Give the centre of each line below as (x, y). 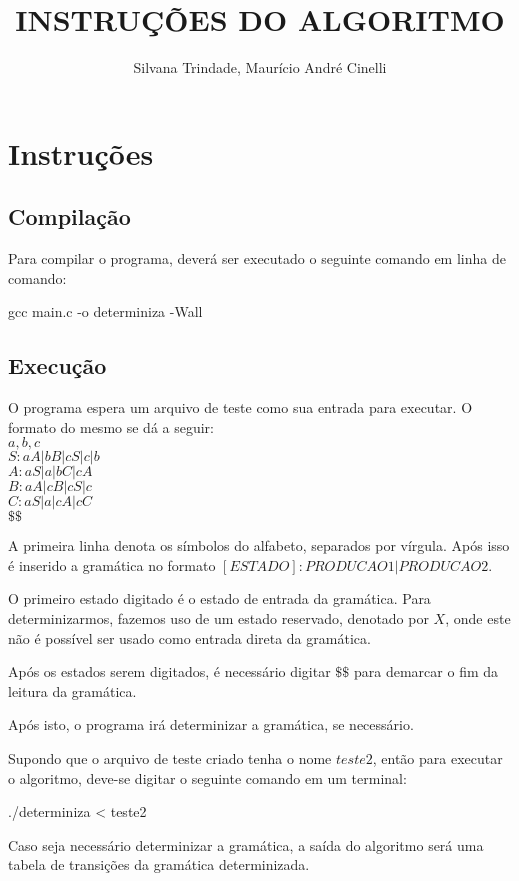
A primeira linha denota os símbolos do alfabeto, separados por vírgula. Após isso (259, 545)
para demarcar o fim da (426, 671)
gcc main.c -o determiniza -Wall (105, 311)
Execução (57, 365)
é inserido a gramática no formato (112, 564)
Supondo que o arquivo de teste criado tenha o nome (170, 758)
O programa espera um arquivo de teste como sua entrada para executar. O (240, 407)
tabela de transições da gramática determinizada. (159, 864)
